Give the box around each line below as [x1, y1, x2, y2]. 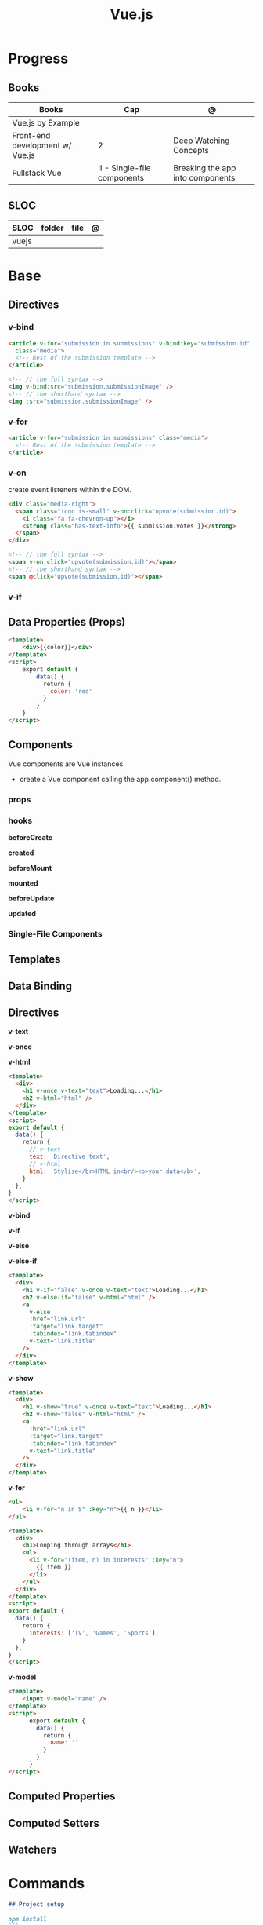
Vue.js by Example [12, 118, 80, 128]
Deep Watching [173, 135, 230, 146]
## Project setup [8, 1900, 65, 1909]
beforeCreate [8, 832, 53, 842]
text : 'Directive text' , [28, 1152, 110, 1161]
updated [8, 908, 37, 918]
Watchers [8, 1843, 57, 1856]
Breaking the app [173, 163, 236, 174]
